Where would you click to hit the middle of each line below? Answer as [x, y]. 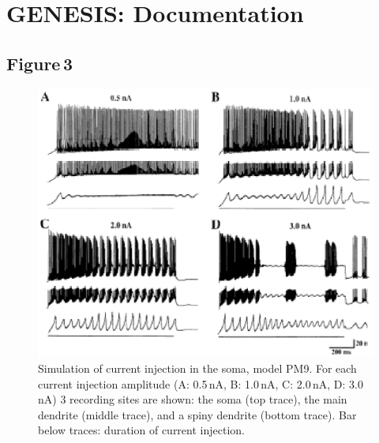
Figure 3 [39, 63]
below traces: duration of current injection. [141, 430]
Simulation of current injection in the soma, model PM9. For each [197, 368]
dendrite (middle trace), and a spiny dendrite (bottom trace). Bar [197, 414]
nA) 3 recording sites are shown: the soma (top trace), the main [193, 399]
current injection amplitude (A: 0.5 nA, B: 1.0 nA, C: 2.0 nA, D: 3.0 [201, 383]
